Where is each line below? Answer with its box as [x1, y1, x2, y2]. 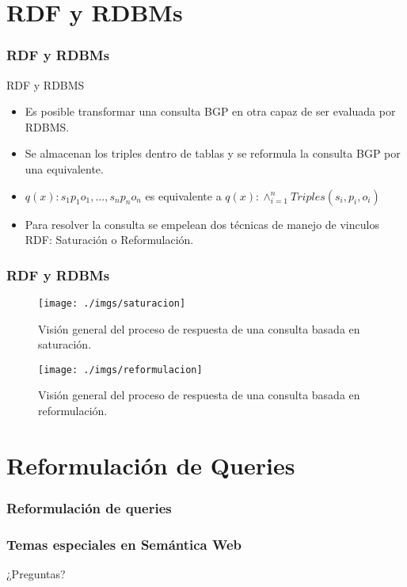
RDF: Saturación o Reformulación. [25, 231, 194, 248]
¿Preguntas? [6, 566, 66, 582]
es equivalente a [145, 187, 222, 204]
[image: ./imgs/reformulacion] [38, 364, 203, 375]
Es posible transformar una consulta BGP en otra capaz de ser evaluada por [25, 103, 396, 120]
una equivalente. [25, 160, 104, 177]
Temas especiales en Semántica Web [6, 534, 242, 554]
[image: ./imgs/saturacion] [38, 297, 186, 309]
